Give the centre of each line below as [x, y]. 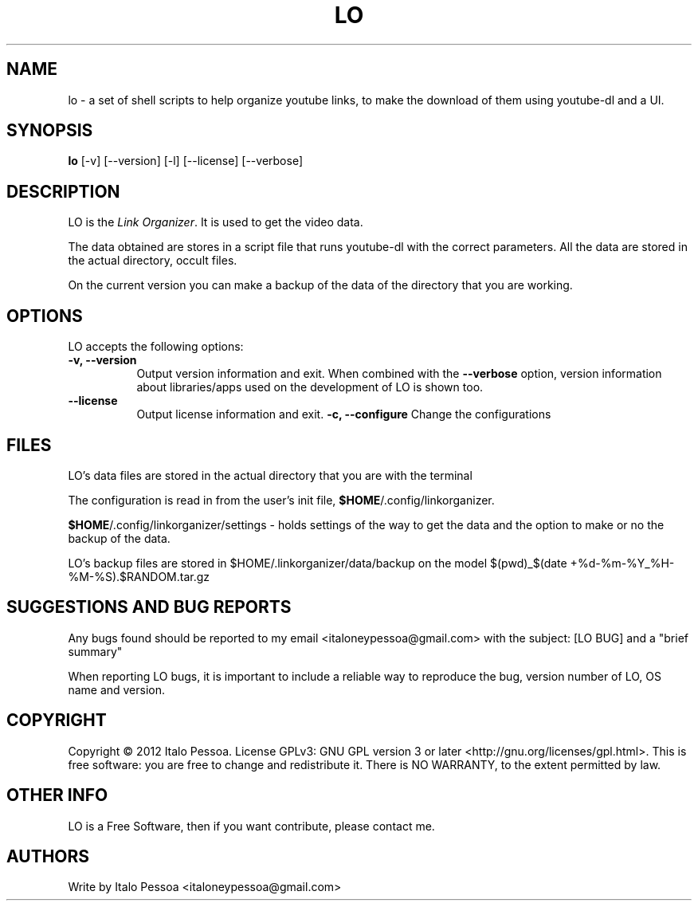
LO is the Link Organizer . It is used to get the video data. [216, 222]
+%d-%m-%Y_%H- [622, 563]
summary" [95, 651]
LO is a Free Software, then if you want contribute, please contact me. [251, 826]
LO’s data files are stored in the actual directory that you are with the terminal [270, 475]
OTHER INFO [57, 795]
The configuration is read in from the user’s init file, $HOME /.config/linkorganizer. [281, 500]
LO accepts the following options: [156, 347]
